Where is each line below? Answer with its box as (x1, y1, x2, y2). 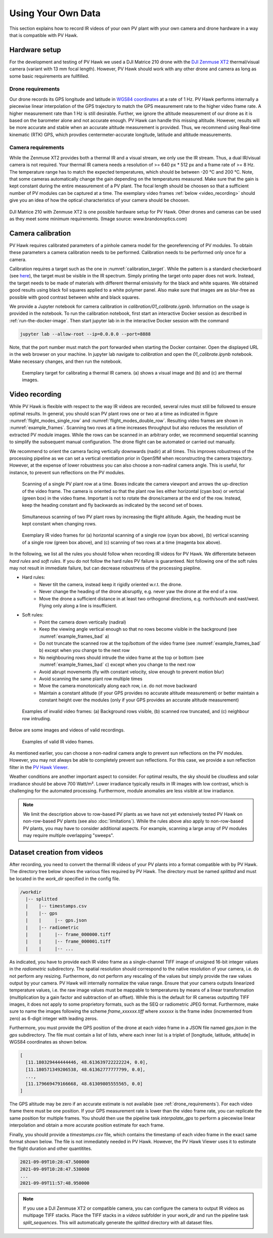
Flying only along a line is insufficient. (39, 603, 117, 608)
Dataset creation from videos (9, 848, 103, 856)
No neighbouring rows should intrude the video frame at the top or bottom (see (39, 654, 204, 661)
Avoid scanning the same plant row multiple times (39, 676, 143, 682)
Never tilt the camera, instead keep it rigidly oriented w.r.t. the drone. (39, 581, 183, 587)
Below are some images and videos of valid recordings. (9, 727, 125, 733)
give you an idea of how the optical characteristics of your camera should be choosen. (9, 197, 190, 203)
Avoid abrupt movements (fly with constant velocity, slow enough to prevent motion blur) (39, 669, 224, 675)
